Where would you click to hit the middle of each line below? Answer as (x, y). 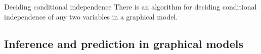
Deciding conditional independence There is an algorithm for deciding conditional (130, 6)
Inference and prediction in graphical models (124, 43)
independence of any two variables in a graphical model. (91, 16)
